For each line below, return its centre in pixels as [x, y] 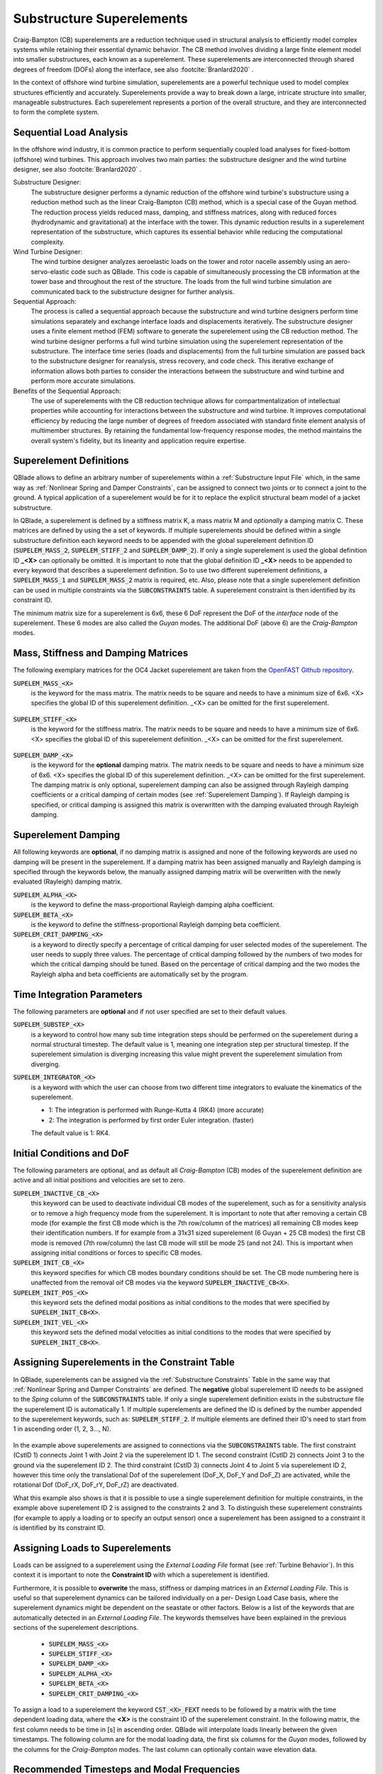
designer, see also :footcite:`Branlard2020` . [77, 169]
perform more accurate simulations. [83, 381]
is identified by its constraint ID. [59, 1527]
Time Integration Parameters [78, 995]
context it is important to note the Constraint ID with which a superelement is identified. [141, 1575]
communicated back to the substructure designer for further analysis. [133, 292]
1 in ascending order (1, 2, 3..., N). [62, 1429]
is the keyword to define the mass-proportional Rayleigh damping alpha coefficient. [152, 905]
